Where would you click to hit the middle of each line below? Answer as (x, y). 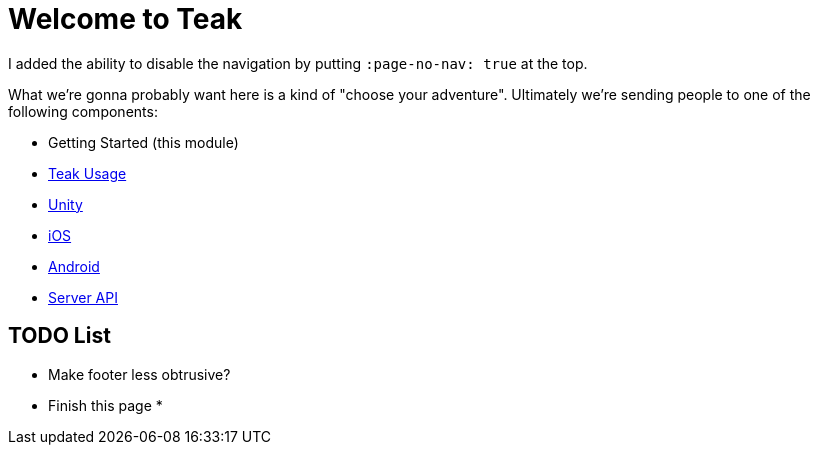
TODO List (59, 336)
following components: (83, 111)
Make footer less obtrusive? (139, 374)
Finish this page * (105, 405)
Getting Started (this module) (143, 142)
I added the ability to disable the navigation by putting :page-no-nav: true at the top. (298, 63)
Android (74, 266)
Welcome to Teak (125, 19)
